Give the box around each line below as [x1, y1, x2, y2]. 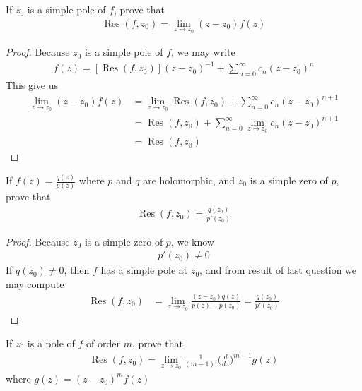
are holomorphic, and [143, 173, 235, 188]
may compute [6, 276, 64, 291]
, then [64, 263, 90, 277]
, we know [170, 234, 214, 248]
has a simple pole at [100, 263, 188, 277]
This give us [6, 78, 59, 92]
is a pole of [27, 336, 75, 351]
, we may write [171, 44, 235, 59]
